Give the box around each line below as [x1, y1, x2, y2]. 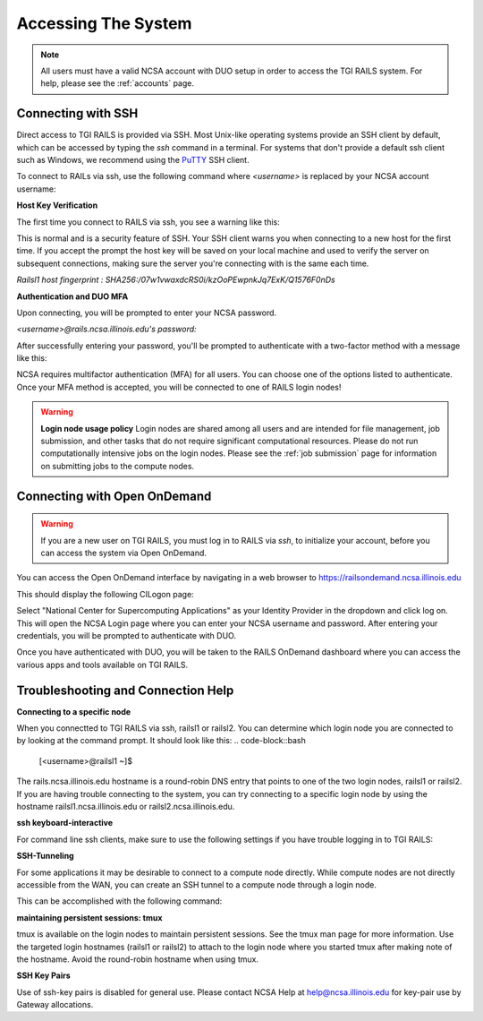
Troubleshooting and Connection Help [16, 682, 234, 698]
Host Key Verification [16, 200, 98, 210]
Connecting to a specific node [16, 706, 131, 716]
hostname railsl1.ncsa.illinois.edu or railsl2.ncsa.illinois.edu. [16, 802, 235, 811]
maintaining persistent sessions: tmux [16, 912, 163, 922]
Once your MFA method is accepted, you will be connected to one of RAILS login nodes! [16, 382, 342, 392]
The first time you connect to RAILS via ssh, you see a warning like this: [16, 216, 281, 227]
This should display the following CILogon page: [16, 588, 194, 599]
